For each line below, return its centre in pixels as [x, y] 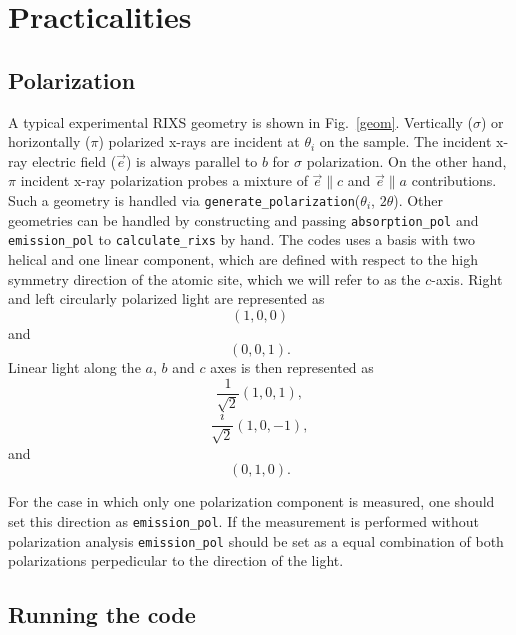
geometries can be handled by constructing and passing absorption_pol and [243, 219]
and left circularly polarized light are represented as [166, 298]
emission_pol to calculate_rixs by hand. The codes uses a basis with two [241, 239]
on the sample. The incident [405, 141]
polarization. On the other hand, [406, 160]
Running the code [102, 614]
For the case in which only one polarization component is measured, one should [251, 501]
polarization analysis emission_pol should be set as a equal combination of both [256, 540]
